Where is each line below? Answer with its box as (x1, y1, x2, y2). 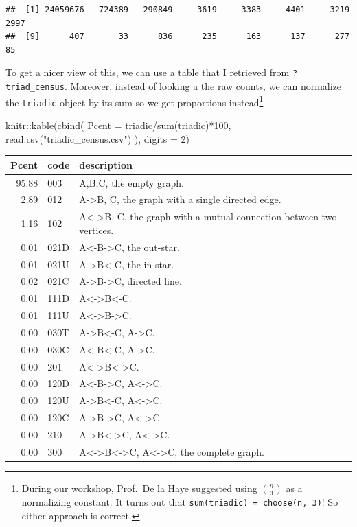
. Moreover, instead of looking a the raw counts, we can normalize (64, 79, 342, 93)
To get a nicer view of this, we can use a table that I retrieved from (5, 65, 290, 80)
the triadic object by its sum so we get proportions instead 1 (5, 93, 264, 109)
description (79, 157, 133, 172)
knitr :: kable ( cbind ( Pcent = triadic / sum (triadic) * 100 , (5, 118, 231, 132)
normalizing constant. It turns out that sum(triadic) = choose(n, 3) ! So (21, 494, 338, 508)
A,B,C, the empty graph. (79, 175, 184, 189)
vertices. (79, 222, 114, 237)
